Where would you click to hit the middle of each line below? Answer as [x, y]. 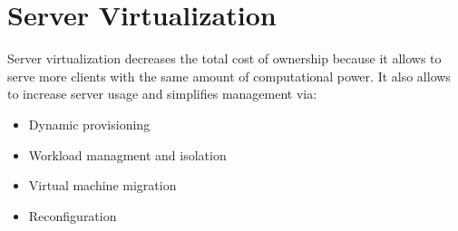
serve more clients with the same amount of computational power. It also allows [229, 76]
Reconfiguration [73, 215]
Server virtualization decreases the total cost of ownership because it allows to [224, 58]
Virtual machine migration [102, 185]
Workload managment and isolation [127, 154]
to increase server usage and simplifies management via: [162, 94]
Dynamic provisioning [89, 124]
